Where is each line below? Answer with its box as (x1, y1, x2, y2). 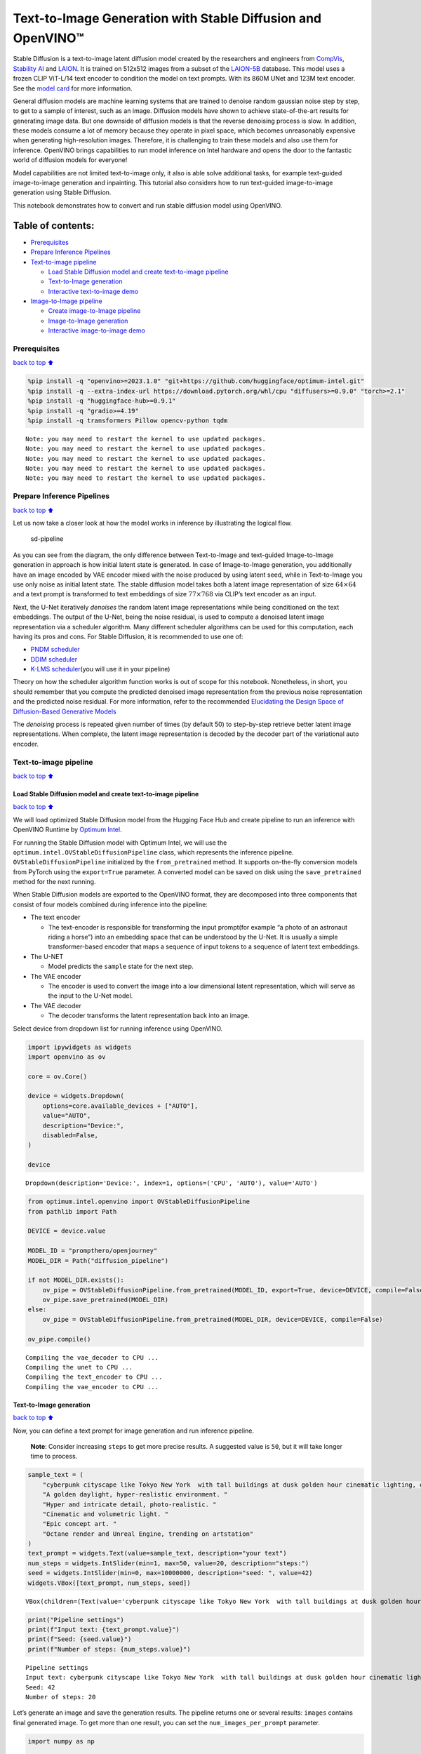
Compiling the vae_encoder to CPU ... (25, 1383, 159, 1391)
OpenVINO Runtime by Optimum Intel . (13, 825, 122, 834)
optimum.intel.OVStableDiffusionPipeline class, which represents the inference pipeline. (13, 848, 294, 856)
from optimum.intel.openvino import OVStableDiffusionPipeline (27, 1198, 250, 1206)
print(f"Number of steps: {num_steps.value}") (27, 1645, 191, 1653)
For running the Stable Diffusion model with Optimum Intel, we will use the (13, 838, 227, 847)
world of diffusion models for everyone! (13, 156, 128, 164)
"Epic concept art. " (42, 1520, 117, 1528)
